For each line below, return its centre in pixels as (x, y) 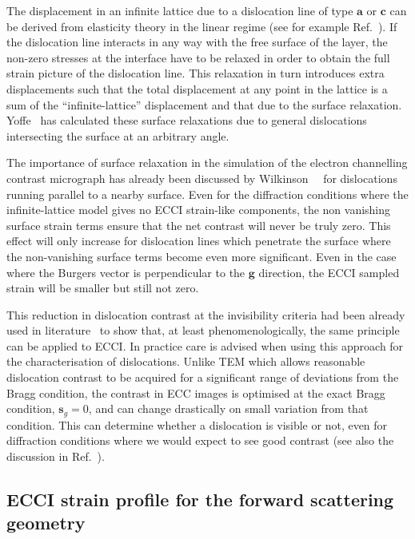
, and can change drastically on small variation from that (228, 408)
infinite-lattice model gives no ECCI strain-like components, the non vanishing (199, 210)
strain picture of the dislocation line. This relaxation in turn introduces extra (196, 73)
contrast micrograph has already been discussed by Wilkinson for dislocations (202, 178)
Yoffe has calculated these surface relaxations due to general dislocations (187, 120)
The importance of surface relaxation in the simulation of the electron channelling (207, 162)
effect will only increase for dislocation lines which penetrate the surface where (199, 241)
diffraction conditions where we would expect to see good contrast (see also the (200, 440)
